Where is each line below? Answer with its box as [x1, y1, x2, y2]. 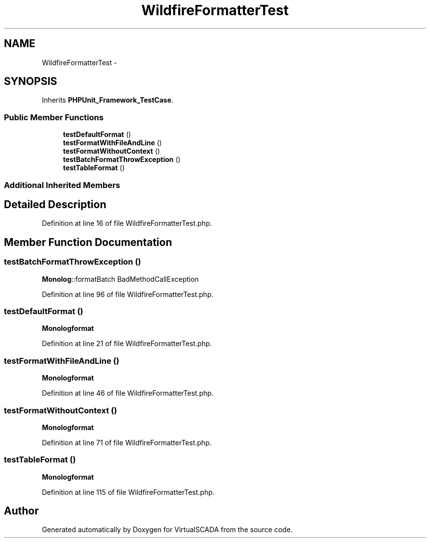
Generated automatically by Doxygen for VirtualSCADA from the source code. [42, 525, 293, 534]
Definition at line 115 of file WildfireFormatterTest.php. [42, 488, 215, 496]
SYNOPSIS [4, 75, 57, 88]
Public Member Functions [4, 112, 104, 122]
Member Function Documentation [4, 236, 172, 248]
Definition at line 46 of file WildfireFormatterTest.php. [42, 389, 214, 398]
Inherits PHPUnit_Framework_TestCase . [42, 96, 174, 105]
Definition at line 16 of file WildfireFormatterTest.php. [42, 219, 212, 228]
